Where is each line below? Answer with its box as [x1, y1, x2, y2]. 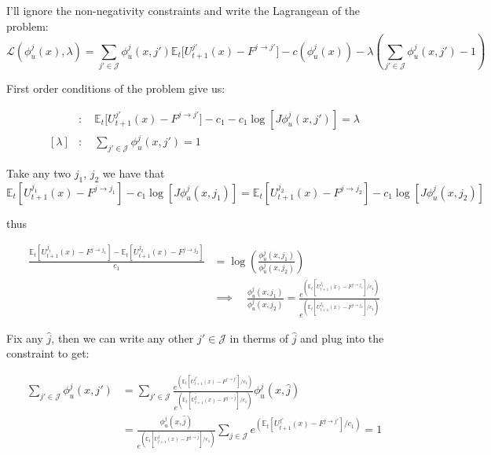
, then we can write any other [51, 329, 194, 346]
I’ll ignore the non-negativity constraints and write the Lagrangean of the [6, 2, 361, 18]
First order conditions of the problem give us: [6, 79, 225, 96]
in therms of [229, 329, 288, 346]
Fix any [6, 329, 43, 346]
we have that [102, 164, 165, 181]
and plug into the [300, 329, 384, 346]
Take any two [6, 164, 71, 181]
